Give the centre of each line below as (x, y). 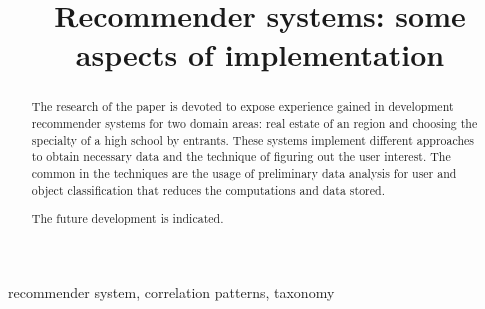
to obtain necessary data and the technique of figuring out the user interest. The (241, 156)
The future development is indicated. (127, 218)
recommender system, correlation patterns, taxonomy (171, 291)
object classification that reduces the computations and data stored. (208, 189)
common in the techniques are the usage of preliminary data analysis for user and (244, 172)
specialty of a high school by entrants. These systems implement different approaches (252, 139)
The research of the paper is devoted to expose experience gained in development (242, 106)
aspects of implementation (260, 54)
